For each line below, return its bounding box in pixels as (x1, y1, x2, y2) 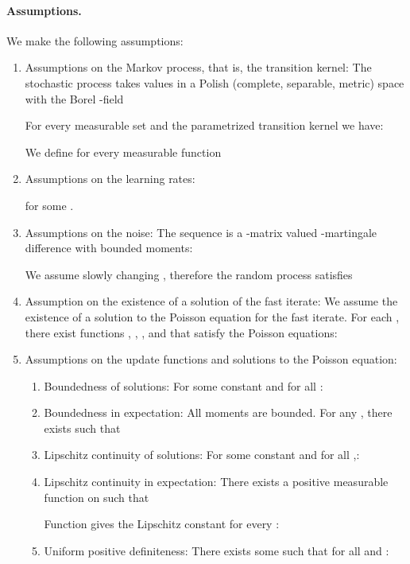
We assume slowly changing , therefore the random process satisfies (25, 266, 353, 282)
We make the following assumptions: (6, 32, 184, 49)
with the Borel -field (25, 90, 124, 107)
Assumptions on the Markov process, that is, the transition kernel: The (25, 59, 372, 76)
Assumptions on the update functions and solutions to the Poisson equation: (25, 351, 397, 368)
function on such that (44, 488, 149, 505)
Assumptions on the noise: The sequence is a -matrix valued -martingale (25, 224, 377, 240)
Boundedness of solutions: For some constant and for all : (44, 377, 323, 394)
